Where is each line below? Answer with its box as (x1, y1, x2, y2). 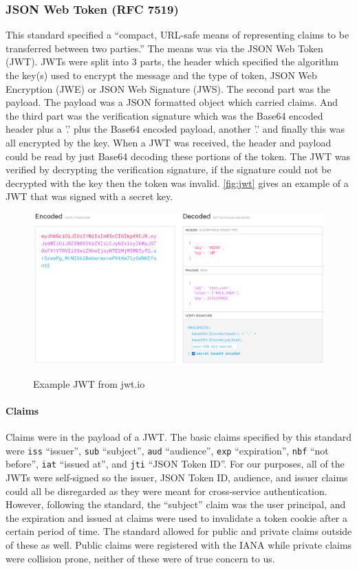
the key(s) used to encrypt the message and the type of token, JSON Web (6, 68, 317, 82)
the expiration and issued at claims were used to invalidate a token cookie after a (6, 510, 347, 525)
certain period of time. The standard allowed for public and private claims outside (6, 524, 352, 538)
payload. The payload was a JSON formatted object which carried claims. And (6, 95, 338, 109)
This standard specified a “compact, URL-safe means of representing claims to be (6, 28, 349, 42)
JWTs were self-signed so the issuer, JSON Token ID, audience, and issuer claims (6, 470, 348, 485)
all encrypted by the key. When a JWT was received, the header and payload (6, 135, 332, 149)
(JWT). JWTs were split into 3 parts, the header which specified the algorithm (6, 54, 339, 69)
